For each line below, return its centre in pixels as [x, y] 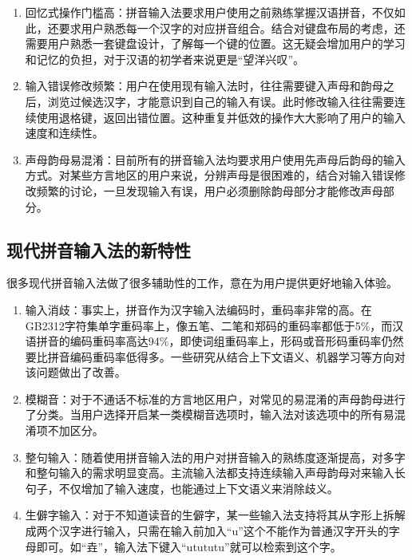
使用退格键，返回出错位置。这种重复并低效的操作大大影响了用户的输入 [221, 117]
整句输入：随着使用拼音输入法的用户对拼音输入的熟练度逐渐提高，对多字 [215, 457]
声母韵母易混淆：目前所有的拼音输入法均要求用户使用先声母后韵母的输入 [215, 159]
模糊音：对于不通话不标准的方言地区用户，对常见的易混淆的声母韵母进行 [215, 398]
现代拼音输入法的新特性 [99, 249]
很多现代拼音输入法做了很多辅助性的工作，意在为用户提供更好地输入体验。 [202, 283]
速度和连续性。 [64, 133]
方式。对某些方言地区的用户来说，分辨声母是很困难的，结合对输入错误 [210, 175]
